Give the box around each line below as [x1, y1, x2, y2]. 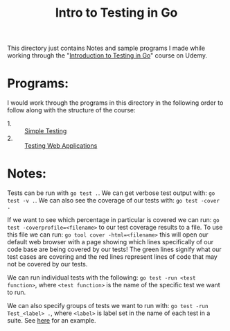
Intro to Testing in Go [55, 5, 178, 21]
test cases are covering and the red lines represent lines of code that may [7, 253, 218, 261]
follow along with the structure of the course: [7, 106, 136, 114]
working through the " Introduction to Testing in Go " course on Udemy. [7, 51, 208, 60]
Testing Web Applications [24, 142, 98, 150]
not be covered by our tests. [7, 260, 88, 269]
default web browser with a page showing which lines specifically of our [7, 238, 214, 246]
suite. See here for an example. [7, 316, 96, 325]
